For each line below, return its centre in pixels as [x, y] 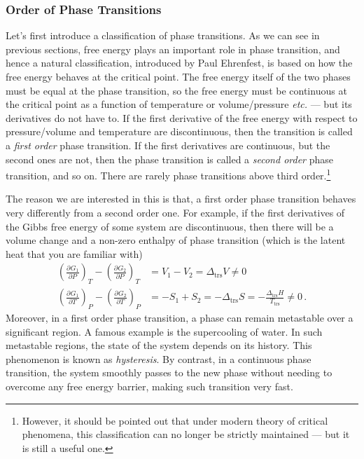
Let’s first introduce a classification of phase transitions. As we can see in [163, 35]
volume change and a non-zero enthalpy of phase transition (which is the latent [176, 240]
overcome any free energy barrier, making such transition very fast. [149, 386]
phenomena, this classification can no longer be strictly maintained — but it [186, 434]
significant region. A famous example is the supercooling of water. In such [164, 331]
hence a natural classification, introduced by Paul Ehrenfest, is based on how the [179, 63]
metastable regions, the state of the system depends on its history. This [159, 345]
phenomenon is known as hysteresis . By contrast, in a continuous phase [159, 358]
